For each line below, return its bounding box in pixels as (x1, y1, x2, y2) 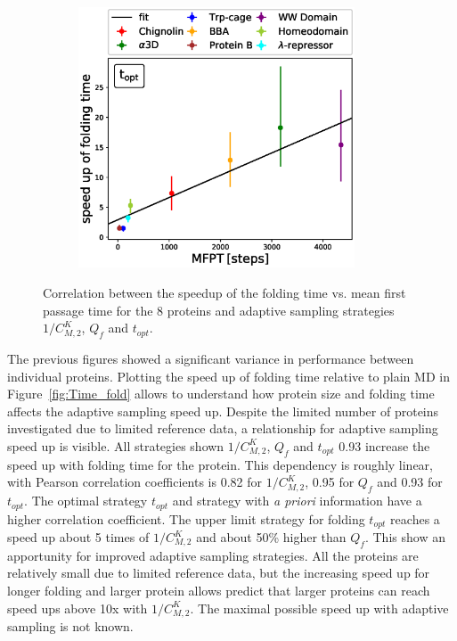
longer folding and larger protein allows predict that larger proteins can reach (7, 580, 430, 599)
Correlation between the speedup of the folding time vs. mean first (43, 283, 406, 301)
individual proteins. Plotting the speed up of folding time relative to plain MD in (7, 366, 450, 385)
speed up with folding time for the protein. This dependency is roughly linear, (7, 455, 434, 473)
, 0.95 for (305, 473, 355, 491)
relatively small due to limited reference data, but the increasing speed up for (7, 563, 430, 582)
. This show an (364, 528, 445, 546)
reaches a (390, 509, 440, 528)
